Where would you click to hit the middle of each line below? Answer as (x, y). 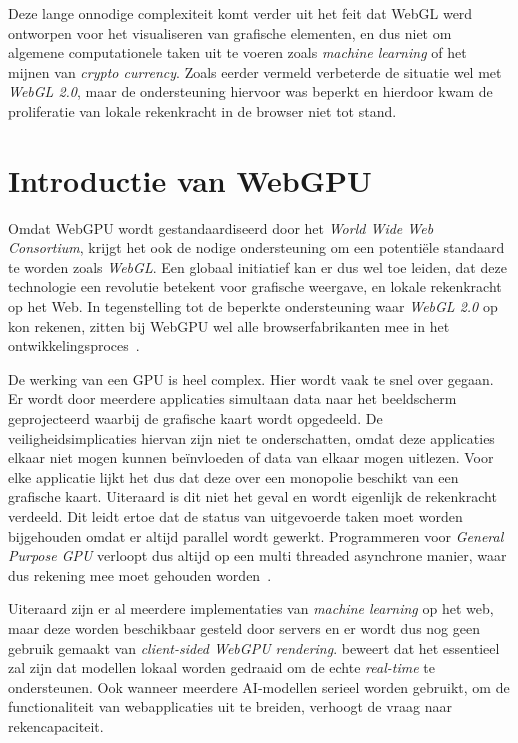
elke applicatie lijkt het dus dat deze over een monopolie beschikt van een (233, 476)
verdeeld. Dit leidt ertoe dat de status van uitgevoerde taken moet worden (235, 516)
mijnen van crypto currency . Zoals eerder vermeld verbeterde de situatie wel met (255, 71)
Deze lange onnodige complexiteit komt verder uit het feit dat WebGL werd (240, 13)
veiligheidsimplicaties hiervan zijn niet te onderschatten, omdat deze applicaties (251, 437)
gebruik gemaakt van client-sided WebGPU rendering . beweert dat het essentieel (254, 647)
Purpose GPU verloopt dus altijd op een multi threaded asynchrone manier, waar (257, 555)
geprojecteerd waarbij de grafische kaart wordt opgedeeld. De (195, 418)
